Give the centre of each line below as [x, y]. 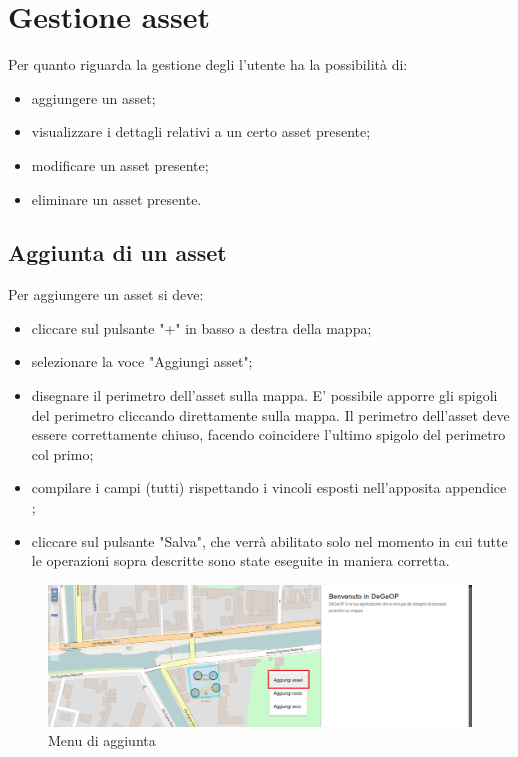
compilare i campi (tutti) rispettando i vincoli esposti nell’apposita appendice [269, 487]
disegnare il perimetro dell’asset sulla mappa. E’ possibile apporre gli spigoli [264, 395]
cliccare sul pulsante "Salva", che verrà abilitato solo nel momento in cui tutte [269, 540]
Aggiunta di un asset [117, 252]
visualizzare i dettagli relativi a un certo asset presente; [201, 131]
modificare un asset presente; [120, 164]
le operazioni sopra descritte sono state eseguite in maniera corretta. [240, 560]
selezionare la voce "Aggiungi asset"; [142, 361]
